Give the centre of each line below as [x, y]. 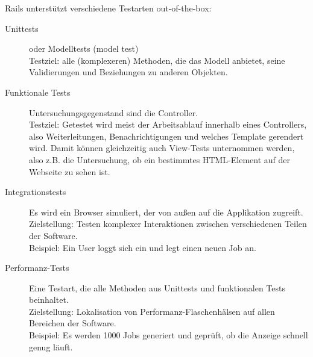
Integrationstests [36, 192]
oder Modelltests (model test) [84, 48]
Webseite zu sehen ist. [70, 171]
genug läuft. [51, 346]
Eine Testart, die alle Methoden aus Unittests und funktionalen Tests [157, 287]
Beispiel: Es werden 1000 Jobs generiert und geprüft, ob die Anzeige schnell [169, 335]
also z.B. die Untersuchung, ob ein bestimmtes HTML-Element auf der [160, 159]
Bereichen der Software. [73, 323]
